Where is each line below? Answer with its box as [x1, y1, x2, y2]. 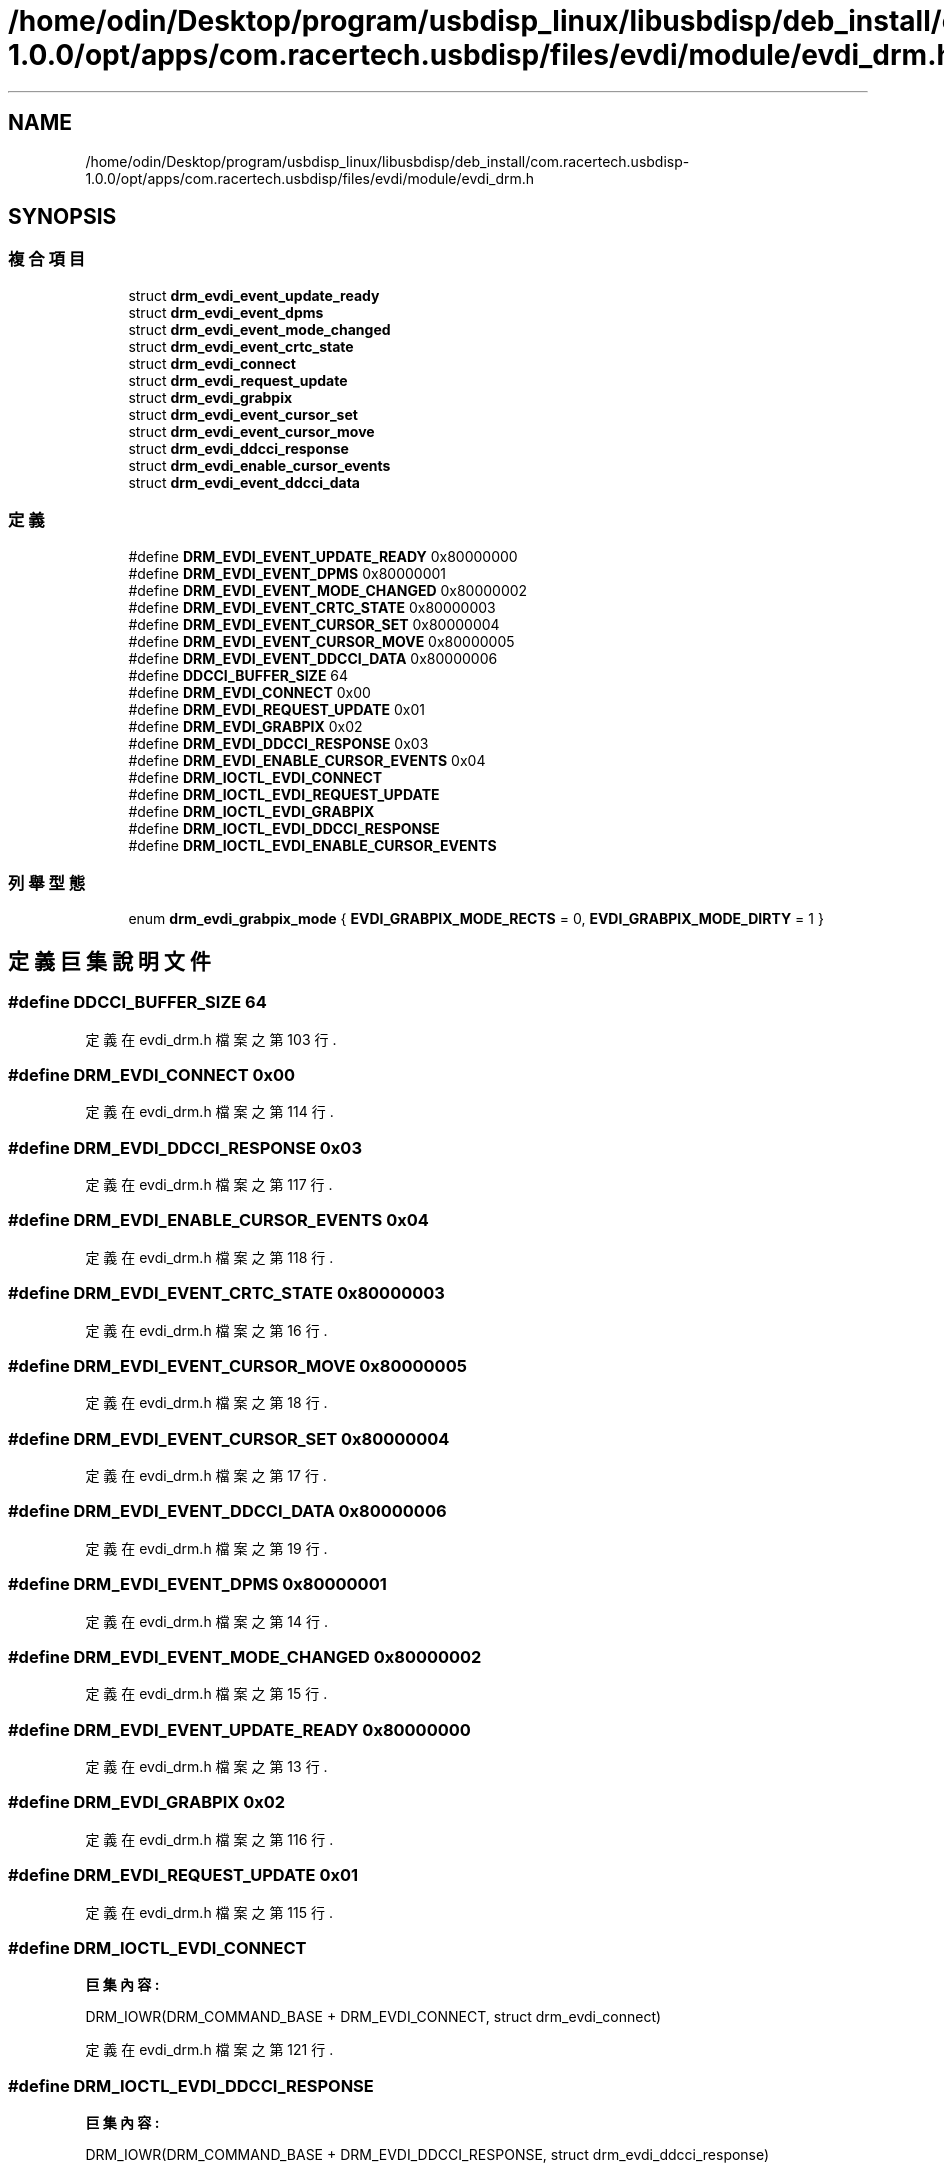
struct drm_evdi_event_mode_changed [128, 320, 391, 338]
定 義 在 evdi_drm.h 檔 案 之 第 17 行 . [85, 1467, 327, 1485]
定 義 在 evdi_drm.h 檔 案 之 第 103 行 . [85, 1030, 337, 1048]
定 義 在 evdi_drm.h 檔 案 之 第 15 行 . [85, 1685, 328, 1703]
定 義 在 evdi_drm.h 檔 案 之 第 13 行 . [85, 1758, 328, 1776]
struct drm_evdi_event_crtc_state [128, 337, 354, 355]
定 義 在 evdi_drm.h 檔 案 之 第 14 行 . [85, 1612, 329, 1630]
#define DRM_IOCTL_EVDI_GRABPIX [128, 802, 375, 820]
